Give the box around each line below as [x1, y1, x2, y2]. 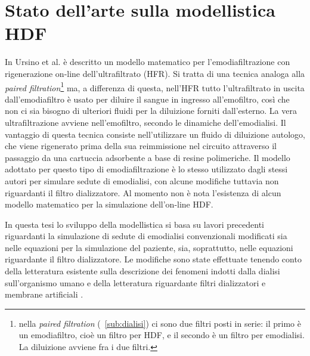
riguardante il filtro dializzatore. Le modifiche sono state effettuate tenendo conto [5, 253, 302, 265]
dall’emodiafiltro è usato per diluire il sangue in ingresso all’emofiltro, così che [5, 92, 290, 105]
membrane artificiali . [5, 288, 83, 301]
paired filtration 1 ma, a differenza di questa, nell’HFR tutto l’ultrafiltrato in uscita [5, 79, 305, 94]
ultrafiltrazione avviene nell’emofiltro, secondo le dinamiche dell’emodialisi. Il [5, 116, 286, 128]
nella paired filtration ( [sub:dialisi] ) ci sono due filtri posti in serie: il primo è [18, 317, 301, 329]
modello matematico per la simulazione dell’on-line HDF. [5, 198, 213, 210]
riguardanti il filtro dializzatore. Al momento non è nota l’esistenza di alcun [5, 186, 281, 199]
